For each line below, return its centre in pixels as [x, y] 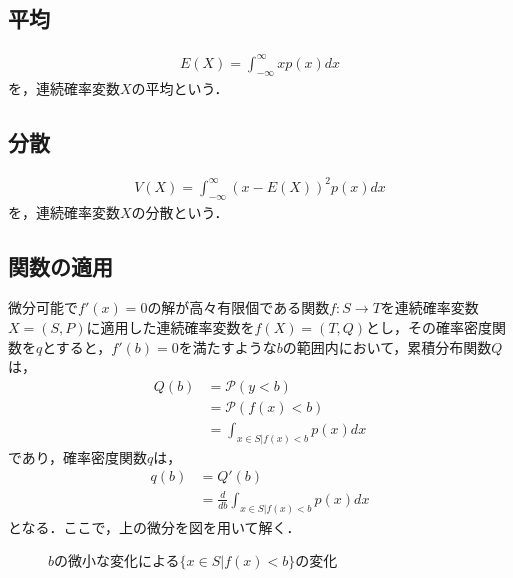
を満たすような [227, 346]
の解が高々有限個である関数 [238, 307]
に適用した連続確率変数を [170, 327]
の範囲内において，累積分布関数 [387, 346]
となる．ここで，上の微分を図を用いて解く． [154, 526]
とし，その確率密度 [429, 327]
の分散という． [180, 211]
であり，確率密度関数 [77, 456]
